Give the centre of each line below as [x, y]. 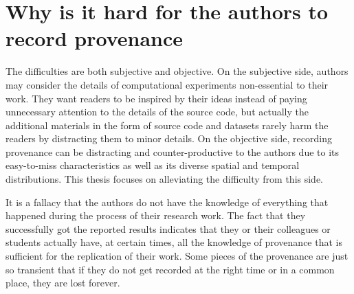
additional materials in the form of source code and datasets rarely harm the [167, 125]
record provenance [95, 38]
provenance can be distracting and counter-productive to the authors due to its [173, 151]
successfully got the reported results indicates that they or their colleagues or [168, 228]
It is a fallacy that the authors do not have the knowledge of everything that [167, 202]
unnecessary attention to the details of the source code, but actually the [157, 112]
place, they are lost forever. [63, 283]
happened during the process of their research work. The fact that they [156, 215]
